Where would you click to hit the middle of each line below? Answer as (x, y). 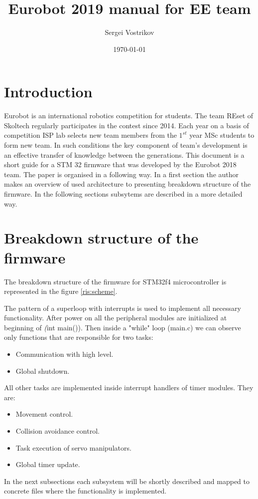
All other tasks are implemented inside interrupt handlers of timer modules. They (129, 387)
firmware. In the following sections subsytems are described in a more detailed (123, 194)
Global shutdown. (43, 371)
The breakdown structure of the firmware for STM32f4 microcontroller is (115, 281)
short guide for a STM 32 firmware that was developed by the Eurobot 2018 (120, 164)
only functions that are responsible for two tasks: (79, 337)
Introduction (48, 92)
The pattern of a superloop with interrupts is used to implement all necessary (123, 308)
